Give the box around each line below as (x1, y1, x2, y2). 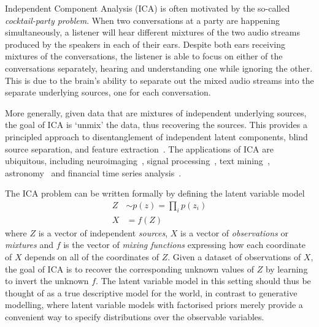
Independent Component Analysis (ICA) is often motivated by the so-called (5, 2, 290, 14)
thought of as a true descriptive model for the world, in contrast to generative (5, 286, 298, 299)
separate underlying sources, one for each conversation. (5, 86, 211, 99)
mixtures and (5, 238, 54, 251)
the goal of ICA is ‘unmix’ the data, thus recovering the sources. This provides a (5, 118, 307, 131)
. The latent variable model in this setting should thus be (96, 274, 311, 287)
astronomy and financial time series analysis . (5, 166, 182, 179)
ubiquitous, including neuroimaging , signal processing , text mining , (5, 154, 270, 167)
